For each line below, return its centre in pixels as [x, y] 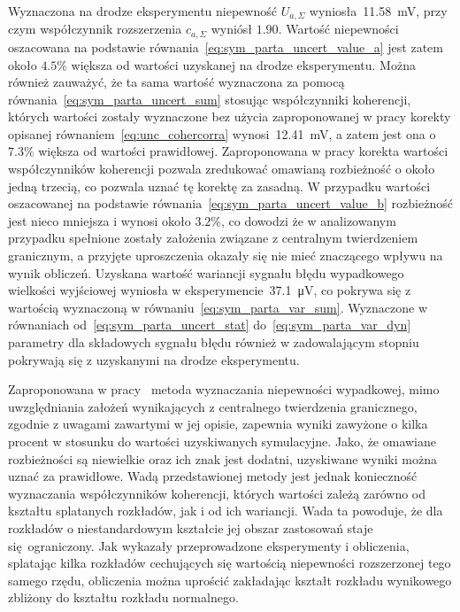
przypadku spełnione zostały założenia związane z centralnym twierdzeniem [213, 238]
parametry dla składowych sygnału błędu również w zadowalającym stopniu [214, 342]
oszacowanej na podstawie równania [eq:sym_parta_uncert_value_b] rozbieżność [230, 203]
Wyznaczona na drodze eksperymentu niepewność [142, 11]
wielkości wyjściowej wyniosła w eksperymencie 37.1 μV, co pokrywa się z [210, 290]
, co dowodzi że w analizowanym [308, 220]
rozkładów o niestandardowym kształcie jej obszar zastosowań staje [191, 527]
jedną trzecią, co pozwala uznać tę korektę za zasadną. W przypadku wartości [219, 186]
